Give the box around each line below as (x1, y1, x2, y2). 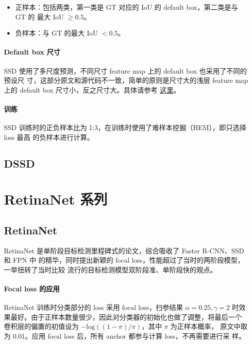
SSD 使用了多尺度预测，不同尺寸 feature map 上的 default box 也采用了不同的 (4, 65, 247, 76)
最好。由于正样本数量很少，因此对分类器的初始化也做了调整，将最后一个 (10, 311, 242, 322)
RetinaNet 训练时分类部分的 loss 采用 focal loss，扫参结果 (4, 302, 183, 312)
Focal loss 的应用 (4, 284, 60, 294)
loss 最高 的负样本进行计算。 (4, 132, 94, 142)
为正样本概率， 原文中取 (170, 321, 248, 331)
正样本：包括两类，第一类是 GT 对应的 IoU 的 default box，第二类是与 (15, 2, 238, 12)
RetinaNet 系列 (4, 189, 108, 209)
